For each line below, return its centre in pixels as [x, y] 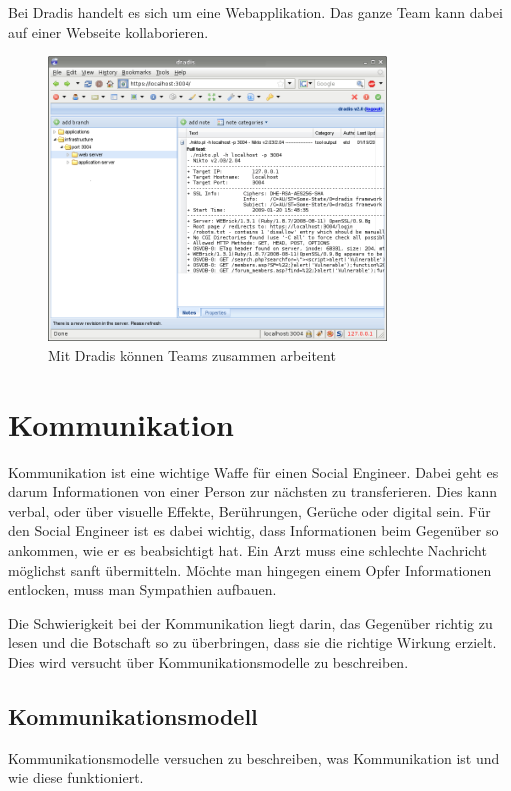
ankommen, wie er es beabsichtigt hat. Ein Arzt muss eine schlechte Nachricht [247, 549]
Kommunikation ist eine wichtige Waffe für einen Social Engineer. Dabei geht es [253, 471]
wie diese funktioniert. [76, 777]
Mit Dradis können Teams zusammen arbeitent [192, 354]
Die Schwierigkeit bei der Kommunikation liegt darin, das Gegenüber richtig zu [250, 622]
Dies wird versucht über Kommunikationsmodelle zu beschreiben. [208, 661]
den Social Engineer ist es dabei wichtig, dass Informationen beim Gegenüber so [253, 530]
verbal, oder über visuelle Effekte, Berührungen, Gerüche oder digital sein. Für [249, 510]
